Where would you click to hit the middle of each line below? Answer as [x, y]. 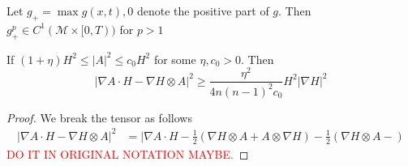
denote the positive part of [203, 11]
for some [175, 59]
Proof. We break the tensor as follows [99, 117]
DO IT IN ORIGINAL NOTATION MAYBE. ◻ [128, 153]
